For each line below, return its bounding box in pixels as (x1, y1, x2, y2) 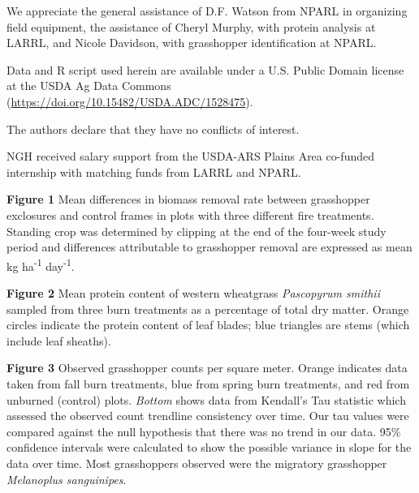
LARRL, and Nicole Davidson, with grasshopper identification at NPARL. (6, 34, 377, 51)
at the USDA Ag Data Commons (6, 77, 171, 94)
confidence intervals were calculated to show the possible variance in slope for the (6, 439, 412, 456)
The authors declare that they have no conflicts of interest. (6, 120, 300, 137)
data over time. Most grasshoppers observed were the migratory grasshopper (6, 454, 387, 471)
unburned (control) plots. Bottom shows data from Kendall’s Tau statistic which (6, 391, 406, 408)
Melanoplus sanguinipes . (6, 470, 127, 487)
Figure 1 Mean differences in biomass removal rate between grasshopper (6, 191, 370, 208)
